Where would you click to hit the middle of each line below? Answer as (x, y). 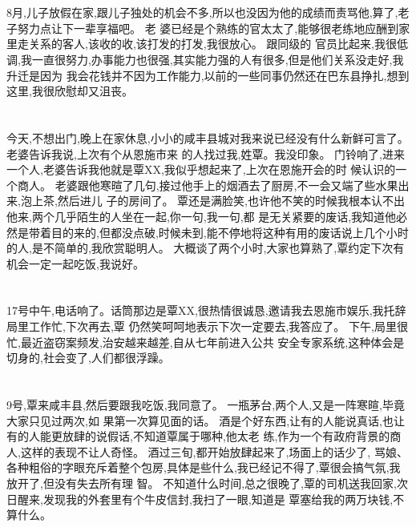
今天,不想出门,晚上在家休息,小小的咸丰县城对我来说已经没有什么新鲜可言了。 (208, 137)
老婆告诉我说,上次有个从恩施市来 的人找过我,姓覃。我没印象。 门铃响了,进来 (206, 153)
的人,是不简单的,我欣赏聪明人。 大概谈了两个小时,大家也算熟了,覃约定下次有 (206, 248)
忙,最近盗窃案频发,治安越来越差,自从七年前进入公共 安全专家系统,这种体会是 (206, 342)
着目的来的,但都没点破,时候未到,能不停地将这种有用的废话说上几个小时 (224, 232)
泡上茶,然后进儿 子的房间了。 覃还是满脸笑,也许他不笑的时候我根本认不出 (212, 201)
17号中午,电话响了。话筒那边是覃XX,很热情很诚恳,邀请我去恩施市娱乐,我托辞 (206, 310)
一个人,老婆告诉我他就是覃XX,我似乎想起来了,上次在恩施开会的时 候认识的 (201, 169)
